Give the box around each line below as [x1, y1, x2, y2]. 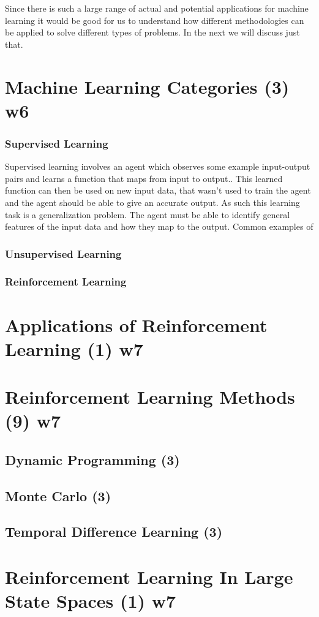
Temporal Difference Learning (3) [5, 522, 223, 541]
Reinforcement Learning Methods [5, 384, 295, 409]
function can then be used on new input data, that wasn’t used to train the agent [5, 184, 311, 197]
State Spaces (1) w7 [5, 588, 176, 613]
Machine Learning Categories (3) [5, 74, 290, 99]
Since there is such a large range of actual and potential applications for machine [5, 2, 309, 14]
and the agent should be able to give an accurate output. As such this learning [5, 195, 300, 208]
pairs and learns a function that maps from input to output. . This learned [5, 172, 283, 184]
